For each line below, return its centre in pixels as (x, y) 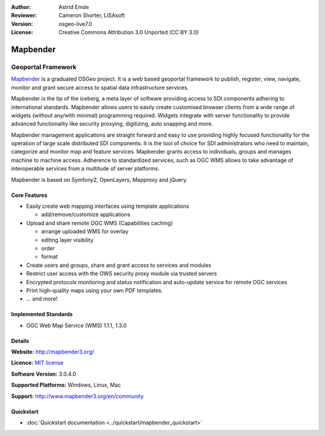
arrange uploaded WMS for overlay (85, 231)
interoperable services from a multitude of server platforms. (85, 169)
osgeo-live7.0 (76, 23)
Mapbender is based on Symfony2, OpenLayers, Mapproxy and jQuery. (99, 179)
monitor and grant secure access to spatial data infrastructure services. (100, 87)
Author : (21, 7)
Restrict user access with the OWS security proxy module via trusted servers (122, 273)
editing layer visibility (67, 240)
